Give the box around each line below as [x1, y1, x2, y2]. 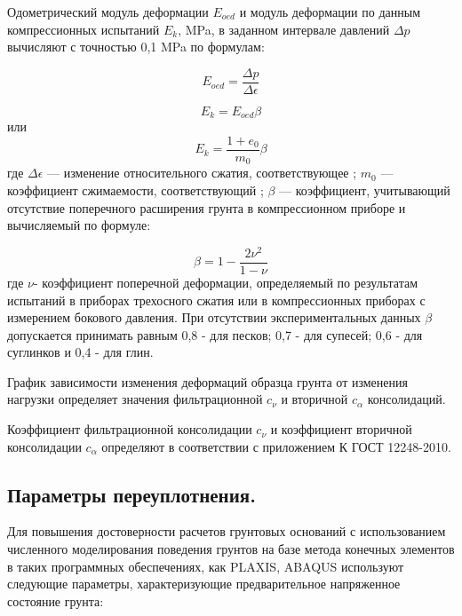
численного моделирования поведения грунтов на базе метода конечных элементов [7, 540, 455, 558]
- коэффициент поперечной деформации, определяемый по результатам [33, 272, 418, 291]
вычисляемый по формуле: [7, 216, 151, 234]
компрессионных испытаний [7, 20, 160, 38]
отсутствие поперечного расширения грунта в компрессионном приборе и [7, 198, 406, 217]
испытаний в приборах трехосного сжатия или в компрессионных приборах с [7, 290, 426, 309]
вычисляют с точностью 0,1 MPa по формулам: [7, 37, 265, 56]
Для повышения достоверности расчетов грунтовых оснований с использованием [7, 522, 446, 541]
